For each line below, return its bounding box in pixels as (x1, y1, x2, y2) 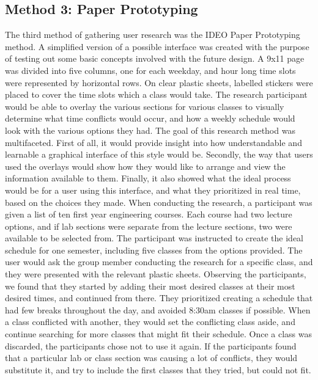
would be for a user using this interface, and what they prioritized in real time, (5, 183, 301, 196)
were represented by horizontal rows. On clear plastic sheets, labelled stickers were (5, 76, 313, 89)
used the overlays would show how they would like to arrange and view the (5, 159, 286, 172)
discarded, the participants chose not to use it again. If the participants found (5, 339, 297, 352)
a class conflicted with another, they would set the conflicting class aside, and (5, 315, 295, 328)
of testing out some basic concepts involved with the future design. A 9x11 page (5, 52, 305, 65)
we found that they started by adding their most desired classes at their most (5, 279, 295, 292)
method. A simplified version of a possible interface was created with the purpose (5, 40, 309, 53)
